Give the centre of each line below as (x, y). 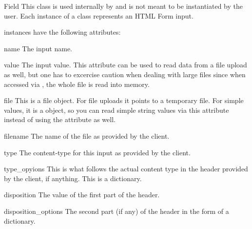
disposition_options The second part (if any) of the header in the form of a (116, 211)
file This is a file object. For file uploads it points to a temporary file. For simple (124, 100)
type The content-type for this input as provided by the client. (97, 152)
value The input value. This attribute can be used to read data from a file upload (126, 65)
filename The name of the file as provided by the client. (87, 135)
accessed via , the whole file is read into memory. (77, 84)
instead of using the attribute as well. (60, 119)
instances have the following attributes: (62, 32)
